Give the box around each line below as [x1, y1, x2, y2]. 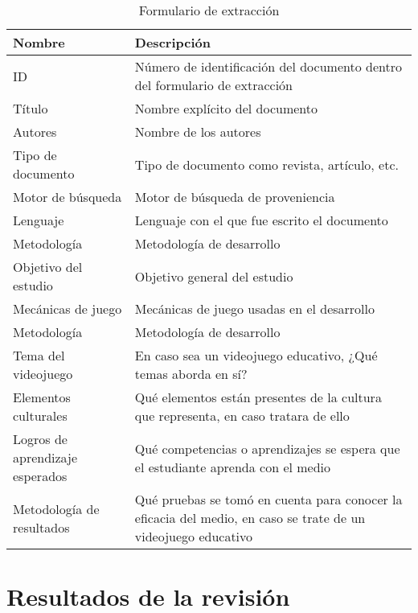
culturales [13, 406, 68, 425]
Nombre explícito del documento [134, 99, 318, 117]
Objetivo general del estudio [134, 266, 293, 286]
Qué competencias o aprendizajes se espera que [134, 438, 400, 458]
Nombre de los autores [134, 122, 261, 141]
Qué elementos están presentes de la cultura [134, 388, 382, 406]
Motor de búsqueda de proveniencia [134, 187, 335, 206]
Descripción [134, 33, 211, 51]
